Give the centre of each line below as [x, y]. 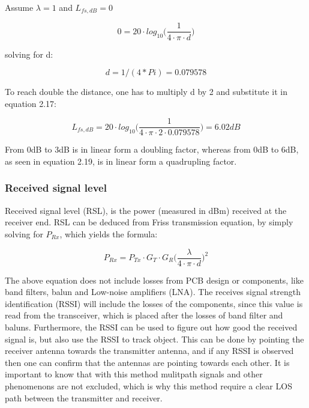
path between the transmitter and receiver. [84, 397]
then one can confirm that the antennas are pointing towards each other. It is [147, 362]
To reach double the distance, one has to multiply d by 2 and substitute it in [146, 92]
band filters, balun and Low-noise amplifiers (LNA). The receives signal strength [153, 292]
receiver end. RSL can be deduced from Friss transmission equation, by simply [149, 222]
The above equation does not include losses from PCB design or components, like [154, 280]
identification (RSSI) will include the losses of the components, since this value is [154, 303]
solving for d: [29, 54]
